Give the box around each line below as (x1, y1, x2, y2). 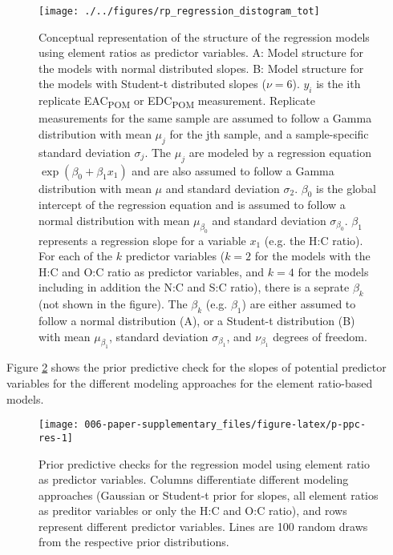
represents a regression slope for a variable (38, 231, 246, 248)
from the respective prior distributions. (38, 533, 229, 550)
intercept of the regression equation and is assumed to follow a (38, 196, 346, 213)
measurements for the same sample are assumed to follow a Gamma (38, 110, 372, 127)
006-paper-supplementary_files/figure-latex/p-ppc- (84, 419, 367, 431)
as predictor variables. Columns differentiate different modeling (38, 471, 349, 488)
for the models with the (254, 247, 371, 264)
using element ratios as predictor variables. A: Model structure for (38, 44, 364, 61)
